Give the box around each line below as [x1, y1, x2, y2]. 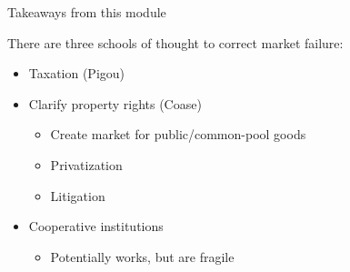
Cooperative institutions [28, 217, 164, 236]
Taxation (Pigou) [28, 64, 125, 83]
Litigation [50, 186, 105, 205]
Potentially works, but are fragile [50, 247, 235, 266]
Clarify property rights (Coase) [28, 94, 202, 113]
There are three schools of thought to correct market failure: [7, 33, 344, 52]
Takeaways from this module [7, 3, 166, 21]
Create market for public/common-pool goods [50, 125, 306, 144]
